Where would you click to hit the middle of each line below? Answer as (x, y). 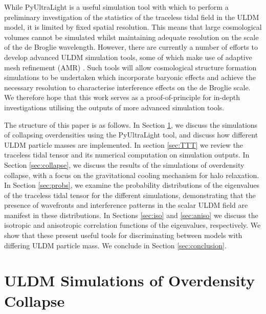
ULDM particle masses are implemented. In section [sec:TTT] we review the (124, 144)
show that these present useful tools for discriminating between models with (123, 235)
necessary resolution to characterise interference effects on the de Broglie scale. (127, 87)
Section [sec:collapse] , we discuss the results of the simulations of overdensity (124, 164)
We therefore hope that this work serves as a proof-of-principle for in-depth (122, 97)
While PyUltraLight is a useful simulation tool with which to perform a (116, 7)
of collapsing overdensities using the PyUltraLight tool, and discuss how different (131, 135)
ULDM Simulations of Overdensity (130, 280)
